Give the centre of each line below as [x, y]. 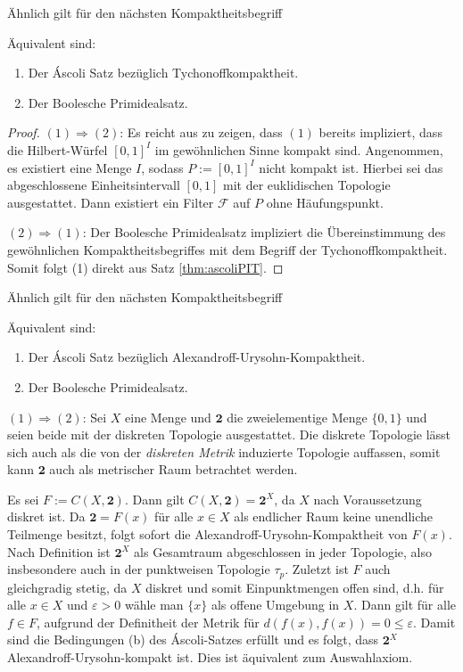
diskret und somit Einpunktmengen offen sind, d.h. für [295, 587]
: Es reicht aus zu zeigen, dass [201, 132]
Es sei [23, 499]
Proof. [24, 132]
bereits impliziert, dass [380, 132]
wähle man [154, 605]
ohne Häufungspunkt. [325, 202]
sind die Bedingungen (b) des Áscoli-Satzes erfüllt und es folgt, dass [193, 639]
